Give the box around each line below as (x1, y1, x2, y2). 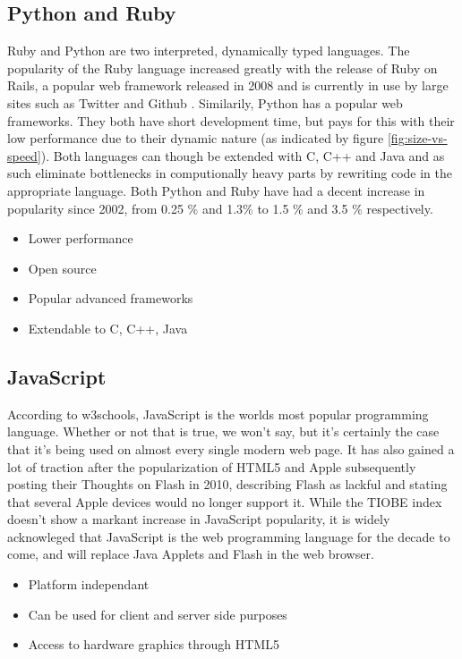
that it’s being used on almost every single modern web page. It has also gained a (7, 439, 455, 458)
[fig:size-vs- (387, 129, 448, 148)
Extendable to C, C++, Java (28, 318, 188, 337)
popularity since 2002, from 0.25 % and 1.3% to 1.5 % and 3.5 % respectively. (7, 199, 433, 217)
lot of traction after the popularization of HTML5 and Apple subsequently (7, 457, 416, 476)
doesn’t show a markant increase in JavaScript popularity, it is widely (7, 510, 390, 528)
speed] (7, 146, 41, 165)
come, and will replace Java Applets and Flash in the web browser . (7, 545, 374, 563)
